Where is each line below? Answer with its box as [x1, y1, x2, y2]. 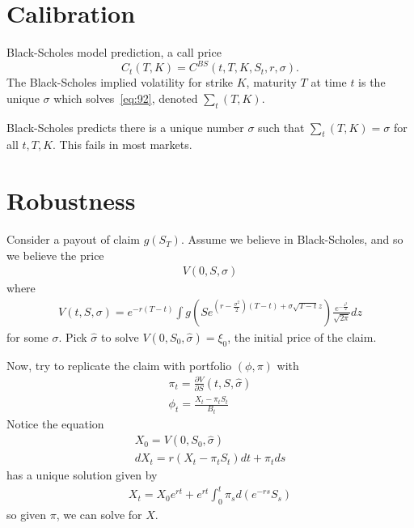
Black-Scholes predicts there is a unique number [6, 118, 244, 135]
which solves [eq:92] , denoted [53, 89, 198, 106]
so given [6, 506, 47, 523]
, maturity [246, 74, 297, 91]
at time [310, 74, 347, 91]
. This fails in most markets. [53, 136, 192, 153]
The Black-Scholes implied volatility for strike [6, 74, 234, 91]
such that [258, 118, 305, 135]
